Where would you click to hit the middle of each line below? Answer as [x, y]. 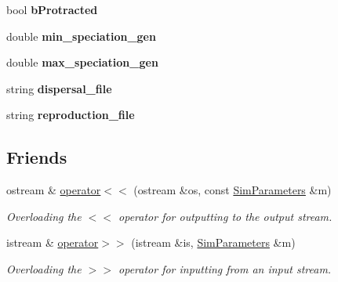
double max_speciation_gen [82, 62]
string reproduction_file [71, 115]
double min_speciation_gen [81, 36]
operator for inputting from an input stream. [225, 268]
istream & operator [53, 242]
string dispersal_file [59, 88]
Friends [37, 157]
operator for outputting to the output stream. [225, 216]
